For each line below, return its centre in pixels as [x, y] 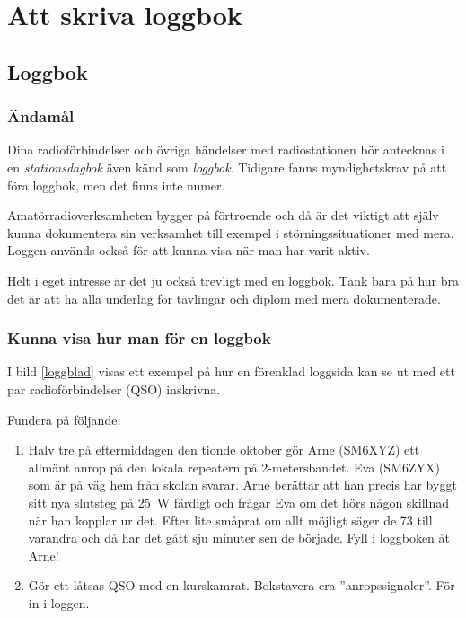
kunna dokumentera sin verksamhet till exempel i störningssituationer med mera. [231, 232]
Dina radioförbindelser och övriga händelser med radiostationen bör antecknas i [226, 150]
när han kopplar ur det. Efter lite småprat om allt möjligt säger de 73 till [230, 520]
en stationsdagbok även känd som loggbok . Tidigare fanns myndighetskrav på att [227, 167]
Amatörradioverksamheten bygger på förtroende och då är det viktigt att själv [223, 215]
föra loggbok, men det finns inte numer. [116, 185]
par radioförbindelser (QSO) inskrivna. [114, 388]
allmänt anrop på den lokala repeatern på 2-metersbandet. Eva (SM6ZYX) [234, 467]
